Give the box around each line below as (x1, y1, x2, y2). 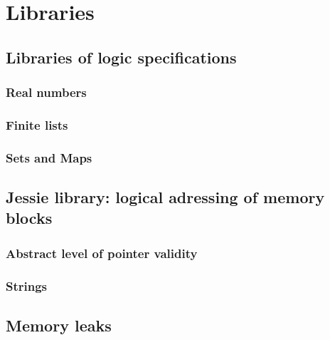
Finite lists (6, 115, 68, 133)
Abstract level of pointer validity (6, 244, 198, 262)
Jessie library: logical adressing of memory (6, 186, 325, 208)
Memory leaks (6, 314, 112, 336)
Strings (6, 277, 48, 294)
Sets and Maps (6, 148, 92, 166)
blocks (6, 207, 53, 229)
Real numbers (6, 83, 87, 101)
